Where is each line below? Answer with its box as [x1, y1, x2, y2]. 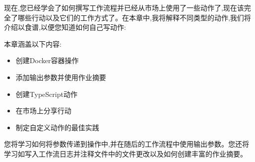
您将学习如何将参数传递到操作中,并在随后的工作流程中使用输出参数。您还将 [4, 139, 249, 149]
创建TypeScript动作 [15, 88, 77, 99]
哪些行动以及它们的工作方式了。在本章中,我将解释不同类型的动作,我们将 [17, 12, 251, 22]
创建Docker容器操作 [15, 55, 79, 66]
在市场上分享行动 [15, 105, 71, 116]
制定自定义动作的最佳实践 [15, 122, 99, 132]
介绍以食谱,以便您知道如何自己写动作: [4, 22, 126, 32]
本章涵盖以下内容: [4, 38, 62, 49]
